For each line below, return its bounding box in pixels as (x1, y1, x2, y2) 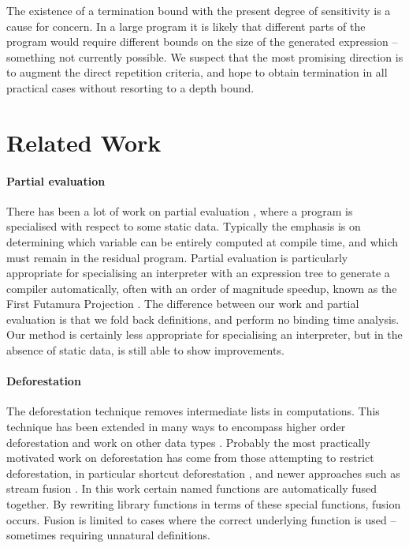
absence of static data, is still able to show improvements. (6, 342, 284, 358)
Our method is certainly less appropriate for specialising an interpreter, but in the (6, 326, 403, 343)
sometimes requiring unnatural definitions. (6, 527, 210, 543)
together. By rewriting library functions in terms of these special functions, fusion (6, 496, 401, 512)
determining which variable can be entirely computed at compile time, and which (6, 233, 399, 250)
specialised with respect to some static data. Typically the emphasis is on (6, 218, 361, 235)
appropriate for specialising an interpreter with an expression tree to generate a (6, 265, 390, 281)
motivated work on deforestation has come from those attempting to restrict (6, 449, 374, 466)
